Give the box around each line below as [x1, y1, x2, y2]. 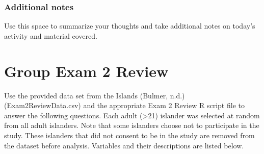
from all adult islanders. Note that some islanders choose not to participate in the [4, 120, 259, 131]
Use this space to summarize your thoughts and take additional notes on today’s [4, 20, 255, 31]
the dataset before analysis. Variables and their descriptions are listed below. [4, 140, 244, 150]
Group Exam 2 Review [4, 60, 169, 81]
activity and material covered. [4, 30, 97, 41]
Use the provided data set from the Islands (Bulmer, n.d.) [4, 90, 185, 100]
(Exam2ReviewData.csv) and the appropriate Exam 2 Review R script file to [4, 100, 245, 111]
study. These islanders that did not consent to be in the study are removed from [4, 130, 255, 140]
